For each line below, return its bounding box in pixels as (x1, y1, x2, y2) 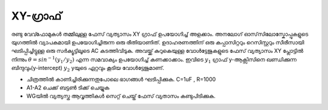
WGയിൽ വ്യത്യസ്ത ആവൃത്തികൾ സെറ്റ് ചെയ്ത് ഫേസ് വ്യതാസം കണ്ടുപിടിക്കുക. (26, 92, 216, 100)
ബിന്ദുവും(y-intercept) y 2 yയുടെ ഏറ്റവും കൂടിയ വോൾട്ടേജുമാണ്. (11, 64, 165, 73)
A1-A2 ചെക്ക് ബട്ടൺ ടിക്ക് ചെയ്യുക (26, 84, 109, 91)
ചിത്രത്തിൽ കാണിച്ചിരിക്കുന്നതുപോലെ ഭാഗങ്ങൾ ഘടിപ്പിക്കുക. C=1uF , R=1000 (26, 75, 216, 83)
